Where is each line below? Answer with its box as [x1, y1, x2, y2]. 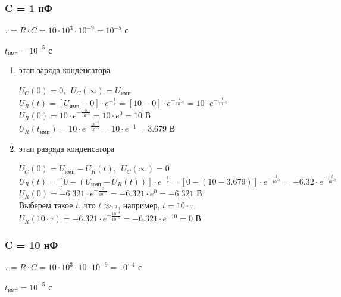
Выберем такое [18, 198, 73, 211]
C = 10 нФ [5, 237, 58, 252]
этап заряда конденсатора [18, 64, 111, 76]
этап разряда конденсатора [18, 142, 115, 154]
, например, [118, 198, 160, 211]
